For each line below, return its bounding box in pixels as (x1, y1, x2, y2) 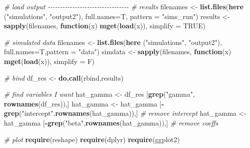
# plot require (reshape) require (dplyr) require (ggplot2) (4, 134, 180, 144)
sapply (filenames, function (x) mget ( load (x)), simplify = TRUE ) (4, 21, 205, 31)
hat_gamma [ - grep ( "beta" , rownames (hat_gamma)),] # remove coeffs (4, 117, 218, 127)
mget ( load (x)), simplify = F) (4, 56, 95, 66)
